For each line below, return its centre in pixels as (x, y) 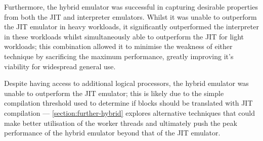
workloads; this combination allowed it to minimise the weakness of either (118, 46)
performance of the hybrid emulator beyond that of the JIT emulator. (112, 133)
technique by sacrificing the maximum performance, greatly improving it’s (119, 56)
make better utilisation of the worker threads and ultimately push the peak (121, 123)
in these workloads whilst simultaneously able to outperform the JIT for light (124, 36)
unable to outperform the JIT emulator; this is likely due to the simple (114, 93)
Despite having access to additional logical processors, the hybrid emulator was (126, 83)
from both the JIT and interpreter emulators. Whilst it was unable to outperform (130, 16)
